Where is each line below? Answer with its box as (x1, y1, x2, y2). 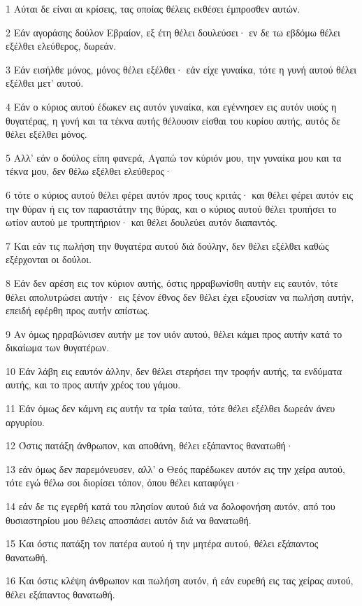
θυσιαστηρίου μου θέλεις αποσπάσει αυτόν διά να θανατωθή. (6, 512, 252, 527)
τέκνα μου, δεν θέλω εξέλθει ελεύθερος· (6, 164, 172, 178)
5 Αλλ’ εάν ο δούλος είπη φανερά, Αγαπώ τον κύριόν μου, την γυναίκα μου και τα (6, 150, 342, 164)
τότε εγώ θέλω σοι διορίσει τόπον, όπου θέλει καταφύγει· (6, 475, 242, 490)
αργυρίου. (6, 414, 45, 429)
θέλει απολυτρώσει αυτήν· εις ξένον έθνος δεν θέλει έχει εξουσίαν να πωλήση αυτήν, (6, 289, 354, 304)
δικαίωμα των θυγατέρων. (6, 340, 110, 355)
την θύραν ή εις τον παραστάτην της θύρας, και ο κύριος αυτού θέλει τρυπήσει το (6, 201, 337, 216)
